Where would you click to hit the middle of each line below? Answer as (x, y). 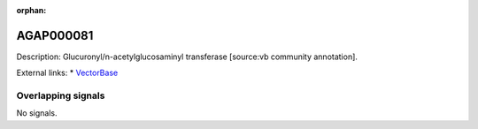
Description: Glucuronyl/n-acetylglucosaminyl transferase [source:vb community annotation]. (187, 57)
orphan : (31, 10)
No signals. (37, 113)
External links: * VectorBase (67, 73)
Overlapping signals (61, 95)
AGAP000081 (55, 35)
